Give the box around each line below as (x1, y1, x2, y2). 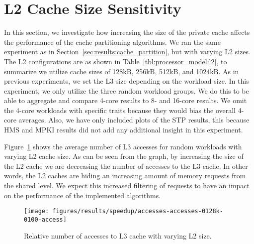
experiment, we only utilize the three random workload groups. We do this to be (4, 85, 249, 96)
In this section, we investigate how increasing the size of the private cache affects (4, 27, 250, 37)
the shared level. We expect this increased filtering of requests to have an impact (4, 180, 250, 191)
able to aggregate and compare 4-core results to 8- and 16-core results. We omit (4, 95, 247, 106)
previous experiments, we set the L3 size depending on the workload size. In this (4, 76, 249, 86)
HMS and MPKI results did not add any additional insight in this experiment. (4, 124, 243, 135)
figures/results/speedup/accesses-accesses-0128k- (52, 208, 223, 215)
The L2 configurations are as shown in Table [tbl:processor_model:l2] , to (4, 56, 227, 66)
